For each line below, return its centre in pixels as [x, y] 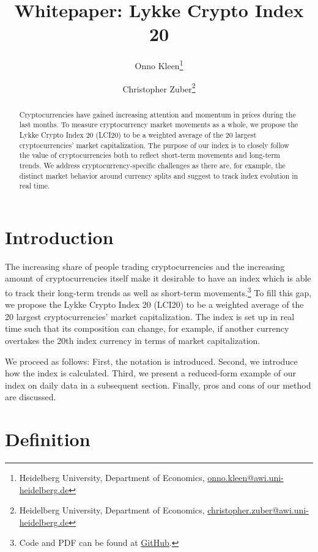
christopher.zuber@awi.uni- [258, 510]
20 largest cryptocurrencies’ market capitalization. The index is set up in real [150, 316]
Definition [48, 439]
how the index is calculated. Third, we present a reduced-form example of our [150, 373]
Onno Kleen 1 [159, 65]
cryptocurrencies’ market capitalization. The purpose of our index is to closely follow [154, 145]
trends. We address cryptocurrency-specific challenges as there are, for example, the [152, 165]
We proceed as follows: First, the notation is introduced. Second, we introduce [151, 361]
